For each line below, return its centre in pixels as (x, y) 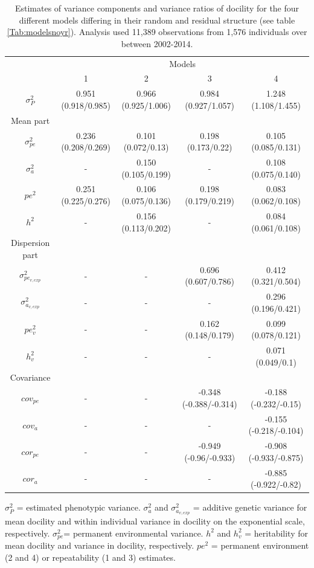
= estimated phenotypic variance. (78, 507)
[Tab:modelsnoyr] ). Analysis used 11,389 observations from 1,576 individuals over (157, 32)
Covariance (30, 377)
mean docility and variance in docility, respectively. (100, 545)
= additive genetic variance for (250, 507)
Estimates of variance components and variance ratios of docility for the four (157, 8)
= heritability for (276, 533)
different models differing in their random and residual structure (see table (157, 20)
